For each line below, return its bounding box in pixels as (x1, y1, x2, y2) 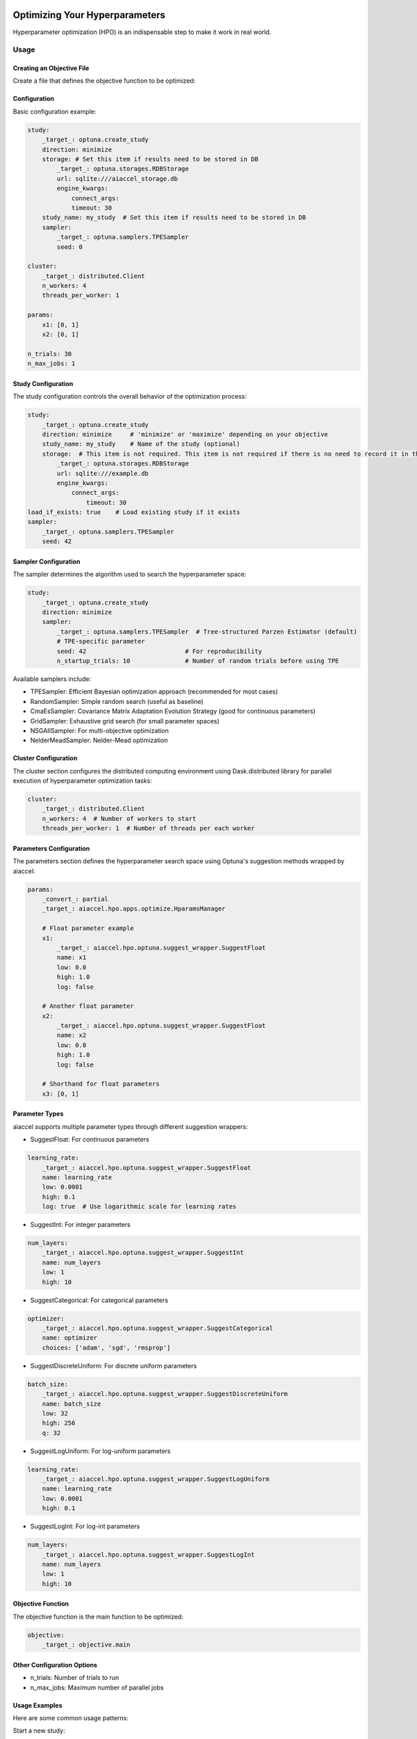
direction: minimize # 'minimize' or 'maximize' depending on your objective (42, 430, 328, 438)
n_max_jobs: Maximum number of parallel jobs (30, 1683, 164, 1692)
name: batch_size (42, 1400, 101, 1408)
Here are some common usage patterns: (13, 1713, 129, 1722)
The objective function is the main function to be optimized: (13, 1612, 183, 1621)
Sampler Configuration (13, 557, 81, 566)
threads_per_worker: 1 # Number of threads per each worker (42, 824, 255, 833)
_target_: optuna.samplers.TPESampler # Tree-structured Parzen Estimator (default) (56, 627, 358, 636)
